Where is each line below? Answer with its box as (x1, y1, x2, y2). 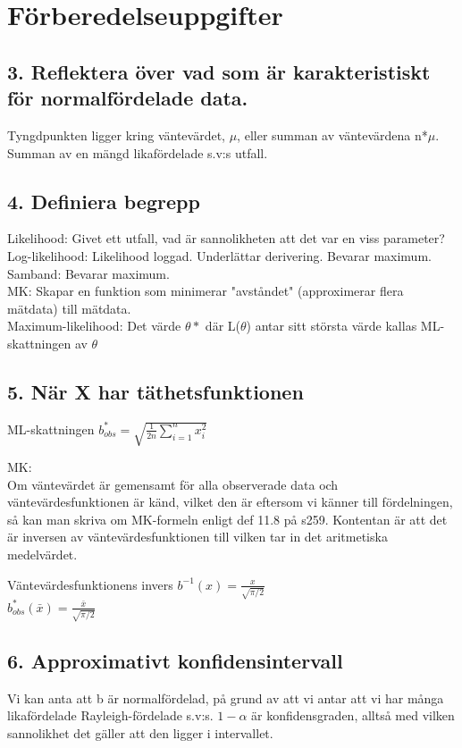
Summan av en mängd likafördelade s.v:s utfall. (7, 143, 268, 162)
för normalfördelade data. (7, 84, 248, 112)
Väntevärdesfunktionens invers (7, 575, 173, 593)
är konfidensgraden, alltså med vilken (251, 706, 455, 725)
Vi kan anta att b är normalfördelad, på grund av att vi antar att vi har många (7, 688, 444, 707)
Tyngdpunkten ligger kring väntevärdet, (7, 125, 225, 144)
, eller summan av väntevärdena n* (237, 125, 428, 144)
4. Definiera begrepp (7, 187, 200, 214)
